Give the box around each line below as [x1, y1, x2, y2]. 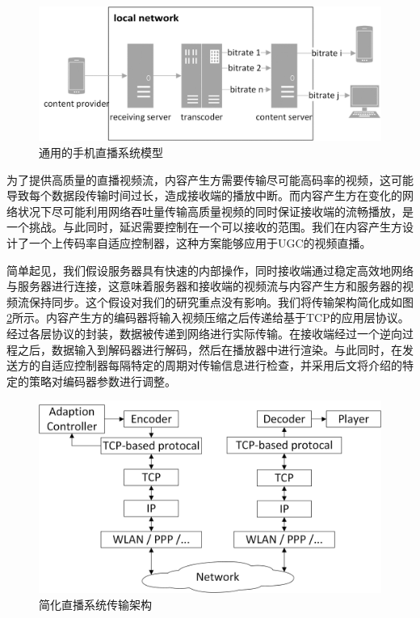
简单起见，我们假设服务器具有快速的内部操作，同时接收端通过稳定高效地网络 [6, 261, 414, 278]
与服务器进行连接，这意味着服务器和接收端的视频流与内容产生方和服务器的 [6, 277, 402, 294]
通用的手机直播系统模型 [39, 144, 163, 161]
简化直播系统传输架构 [39, 595, 152, 612]
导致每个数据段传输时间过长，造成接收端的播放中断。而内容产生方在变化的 [6, 187, 402, 204]
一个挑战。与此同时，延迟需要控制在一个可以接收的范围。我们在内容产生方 [6, 218, 402, 235]
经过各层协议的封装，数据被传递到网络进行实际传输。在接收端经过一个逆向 [6, 324, 402, 341]
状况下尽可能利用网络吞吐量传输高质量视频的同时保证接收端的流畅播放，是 [17, 202, 414, 219]
